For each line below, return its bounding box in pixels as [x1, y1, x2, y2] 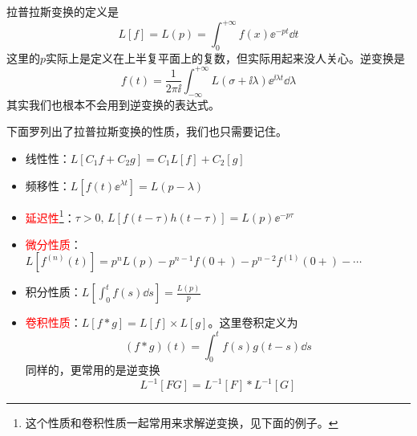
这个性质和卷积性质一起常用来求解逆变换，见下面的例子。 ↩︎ [25, 414, 338, 431]
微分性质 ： [25, 235, 82, 252]
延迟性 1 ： [25, 206, 75, 226]
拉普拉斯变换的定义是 [6, 3, 119, 19]
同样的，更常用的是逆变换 [25, 361, 160, 378]
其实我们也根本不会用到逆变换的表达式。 [6, 96, 220, 112]
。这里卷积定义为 [208, 314, 298, 331]
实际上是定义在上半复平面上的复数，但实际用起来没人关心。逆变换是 [46, 49, 406, 66]
